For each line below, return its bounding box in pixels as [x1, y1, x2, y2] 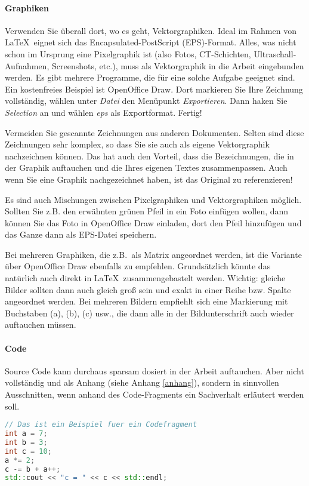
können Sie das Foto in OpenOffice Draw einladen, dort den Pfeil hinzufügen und [5, 216, 302, 229]
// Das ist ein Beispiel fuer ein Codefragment [5, 420, 197, 429]
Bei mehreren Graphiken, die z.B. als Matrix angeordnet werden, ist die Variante [5, 248, 302, 260]
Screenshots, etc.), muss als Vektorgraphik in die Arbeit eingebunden [51, 59, 304, 72]
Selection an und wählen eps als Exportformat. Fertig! [5, 106, 202, 118]
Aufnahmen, [5, 59, 50, 72]
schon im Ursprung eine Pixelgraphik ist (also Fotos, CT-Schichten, [5, 47, 251, 60]
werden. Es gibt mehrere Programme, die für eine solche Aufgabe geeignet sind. [5, 71, 295, 84]
